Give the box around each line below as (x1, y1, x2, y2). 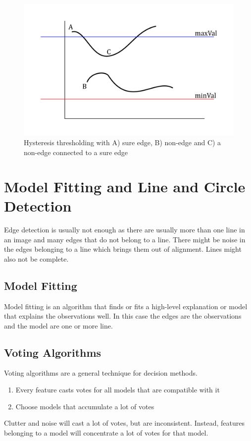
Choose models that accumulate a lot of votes (15, 401, 154, 411)
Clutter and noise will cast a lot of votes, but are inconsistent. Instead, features (4, 418, 245, 428)
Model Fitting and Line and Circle (4, 176, 246, 196)
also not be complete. (4, 253, 69, 264)
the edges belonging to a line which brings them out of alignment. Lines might (4, 244, 242, 254)
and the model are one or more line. (4, 320, 113, 331)
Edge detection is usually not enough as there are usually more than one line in (4, 224, 245, 234)
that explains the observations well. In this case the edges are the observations (4, 311, 242, 321)
